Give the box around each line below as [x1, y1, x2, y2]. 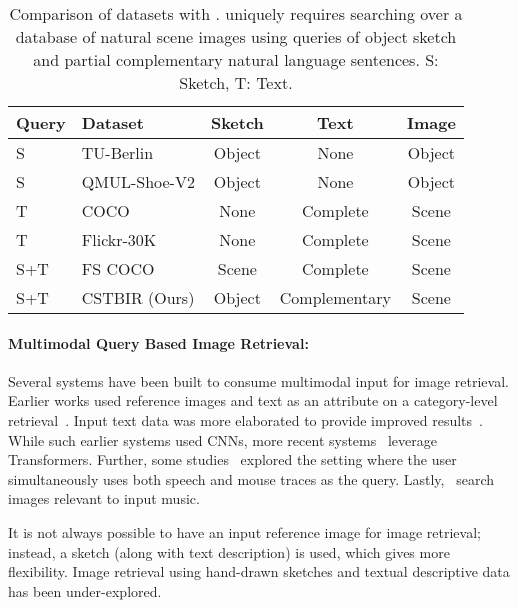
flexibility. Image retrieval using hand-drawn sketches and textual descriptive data [8, 561, 510, 582]
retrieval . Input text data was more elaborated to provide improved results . [8, 409, 483, 430]
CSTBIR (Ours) [81, 286, 195, 309]
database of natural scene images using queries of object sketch [15, 25, 457, 48]
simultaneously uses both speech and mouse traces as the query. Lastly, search [8, 468, 494, 489]
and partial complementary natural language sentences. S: [33, 48, 439, 71]
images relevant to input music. [8, 488, 200, 509]
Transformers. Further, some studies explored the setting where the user [8, 449, 457, 470]
